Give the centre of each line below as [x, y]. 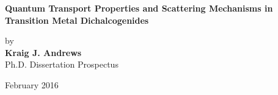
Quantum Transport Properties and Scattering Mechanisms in [139, 8]
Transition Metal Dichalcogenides [77, 20]
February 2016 [32, 84]
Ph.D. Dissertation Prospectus [62, 64]
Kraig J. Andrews [43, 52]
